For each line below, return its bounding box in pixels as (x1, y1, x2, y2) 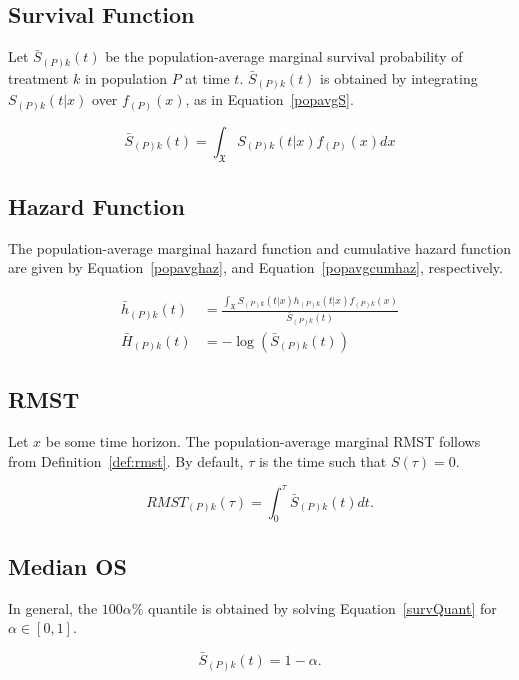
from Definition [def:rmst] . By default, (8, 450, 244, 471)
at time (185, 67, 230, 88)
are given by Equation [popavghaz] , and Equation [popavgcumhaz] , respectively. (8, 257, 503, 278)
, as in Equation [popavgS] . (185, 89, 354, 110)
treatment (8, 67, 69, 88)
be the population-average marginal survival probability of (105, 46, 463, 67)
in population (84, 67, 168, 88)
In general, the (8, 597, 98, 618)
